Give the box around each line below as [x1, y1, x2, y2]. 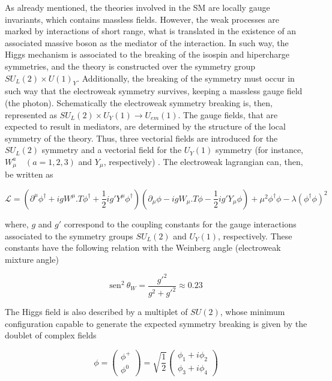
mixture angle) [5, 253, 59, 265]
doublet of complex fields [5, 329, 97, 341]
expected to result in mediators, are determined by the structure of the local [5, 120, 286, 133]
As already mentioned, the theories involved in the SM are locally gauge [5, 1, 270, 13]
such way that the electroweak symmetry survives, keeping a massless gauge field [5, 85, 303, 97]
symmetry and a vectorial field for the [41, 143, 182, 156]
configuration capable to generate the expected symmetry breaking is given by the [5, 317, 307, 329]
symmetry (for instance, [215, 143, 304, 156]
